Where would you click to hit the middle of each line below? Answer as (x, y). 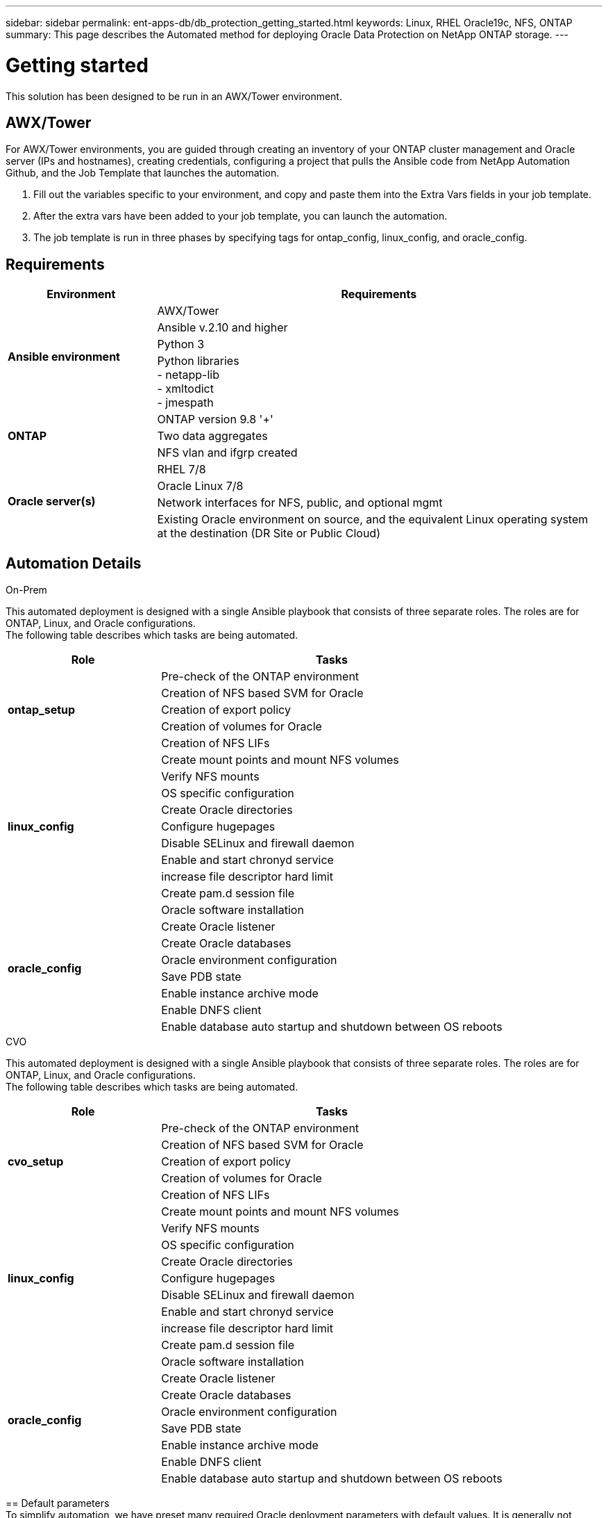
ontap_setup (42, 710)
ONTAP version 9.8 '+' (215, 419)
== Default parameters (58, 1503)
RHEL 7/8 (181, 470)
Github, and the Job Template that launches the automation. (143, 173)
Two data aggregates (212, 436)
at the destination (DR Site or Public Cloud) (269, 533)
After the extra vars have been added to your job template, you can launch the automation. (240, 216)
